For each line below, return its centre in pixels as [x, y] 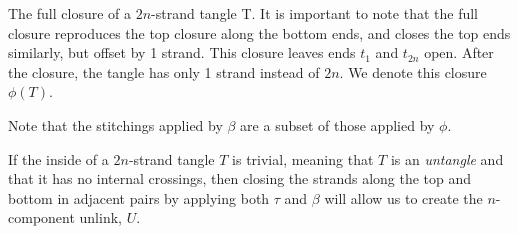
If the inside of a [58, 158]
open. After [459, 52]
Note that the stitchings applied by [115, 124]
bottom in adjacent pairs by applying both [139, 197]
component [41, 217]
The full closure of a [70, 13]
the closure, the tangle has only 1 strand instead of [164, 71]
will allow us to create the [403, 197]
